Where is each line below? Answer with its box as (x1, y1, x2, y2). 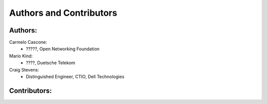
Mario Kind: (9, 53, 33, 59)
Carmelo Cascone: (9, 39, 47, 45)
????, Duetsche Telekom (26, 60, 76, 66)
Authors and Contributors (9, 7, 117, 18)
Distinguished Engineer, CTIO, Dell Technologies (26, 74, 125, 80)
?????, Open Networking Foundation (26, 46, 100, 52)
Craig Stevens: (9, 67, 40, 72)
